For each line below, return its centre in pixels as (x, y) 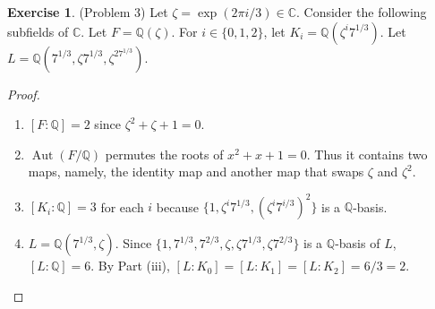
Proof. (24, 94)
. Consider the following (362, 12)
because (177, 206)
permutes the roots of (164, 154)
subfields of (38, 31)
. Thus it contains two (367, 154)
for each (122, 206)
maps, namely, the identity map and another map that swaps (196, 172)
